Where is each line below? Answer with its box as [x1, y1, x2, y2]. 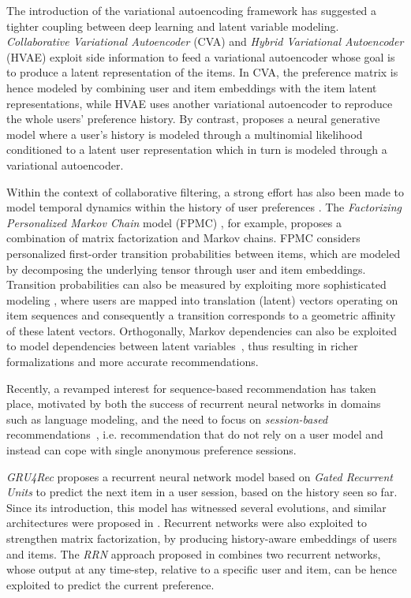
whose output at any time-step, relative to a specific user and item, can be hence [6, 561, 397, 577]
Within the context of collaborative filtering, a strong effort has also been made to [6, 183, 404, 200]
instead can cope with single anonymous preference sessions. [6, 442, 297, 458]
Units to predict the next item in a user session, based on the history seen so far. [6, 484, 398, 500]
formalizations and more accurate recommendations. [6, 353, 259, 370]
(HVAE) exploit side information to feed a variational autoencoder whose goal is [6, 48, 395, 65]
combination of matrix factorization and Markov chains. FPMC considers [6, 230, 361, 246]
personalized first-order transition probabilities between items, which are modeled [6, 245, 401, 261]
